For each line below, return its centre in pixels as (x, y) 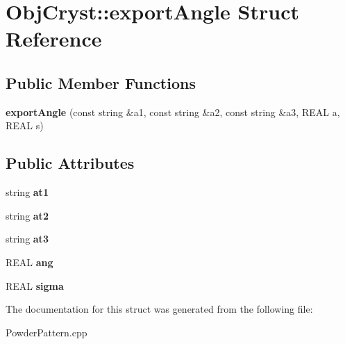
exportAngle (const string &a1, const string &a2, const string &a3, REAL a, (173, 112)
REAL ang (30, 262)
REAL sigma (35, 285)
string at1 (27, 192)
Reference (54, 39)
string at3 (27, 239)
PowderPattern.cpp (47, 332)
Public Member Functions (101, 82)
